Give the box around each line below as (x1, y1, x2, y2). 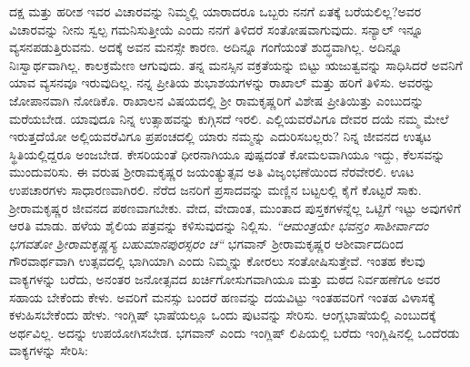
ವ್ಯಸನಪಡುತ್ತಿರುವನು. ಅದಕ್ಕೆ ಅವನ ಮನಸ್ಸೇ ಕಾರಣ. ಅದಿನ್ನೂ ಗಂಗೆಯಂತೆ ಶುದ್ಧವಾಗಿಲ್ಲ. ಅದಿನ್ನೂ (9, 37, 403, 56)
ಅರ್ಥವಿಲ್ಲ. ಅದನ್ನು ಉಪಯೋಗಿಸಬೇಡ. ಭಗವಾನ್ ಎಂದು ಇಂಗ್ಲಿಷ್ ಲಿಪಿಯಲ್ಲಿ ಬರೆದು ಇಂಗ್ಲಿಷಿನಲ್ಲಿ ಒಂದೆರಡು (9, 322, 460, 342)
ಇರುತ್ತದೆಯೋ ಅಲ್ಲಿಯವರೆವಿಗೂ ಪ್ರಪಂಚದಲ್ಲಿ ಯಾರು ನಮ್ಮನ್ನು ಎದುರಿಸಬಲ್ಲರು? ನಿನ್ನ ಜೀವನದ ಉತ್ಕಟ (9, 127, 432, 146)
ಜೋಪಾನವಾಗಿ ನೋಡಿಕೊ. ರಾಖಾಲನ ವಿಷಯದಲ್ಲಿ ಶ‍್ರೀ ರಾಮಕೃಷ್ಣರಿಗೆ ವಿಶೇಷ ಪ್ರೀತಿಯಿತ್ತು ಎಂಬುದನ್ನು (9, 90, 425, 109)
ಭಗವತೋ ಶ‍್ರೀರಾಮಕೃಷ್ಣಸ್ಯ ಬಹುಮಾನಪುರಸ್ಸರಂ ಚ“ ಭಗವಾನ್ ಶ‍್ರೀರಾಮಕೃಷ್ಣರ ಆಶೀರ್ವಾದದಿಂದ (9, 233, 404, 252)
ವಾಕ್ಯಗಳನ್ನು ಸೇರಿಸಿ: (9, 341, 88, 360)
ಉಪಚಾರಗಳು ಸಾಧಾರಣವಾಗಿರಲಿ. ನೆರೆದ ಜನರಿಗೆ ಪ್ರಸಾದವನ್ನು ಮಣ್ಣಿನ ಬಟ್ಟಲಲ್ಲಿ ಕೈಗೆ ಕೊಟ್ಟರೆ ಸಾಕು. (9, 179, 422, 199)
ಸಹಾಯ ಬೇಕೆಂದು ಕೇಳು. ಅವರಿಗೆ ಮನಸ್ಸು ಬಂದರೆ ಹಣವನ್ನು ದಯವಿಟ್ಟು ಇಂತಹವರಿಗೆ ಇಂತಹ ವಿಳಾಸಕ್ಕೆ (9, 287, 435, 306)
